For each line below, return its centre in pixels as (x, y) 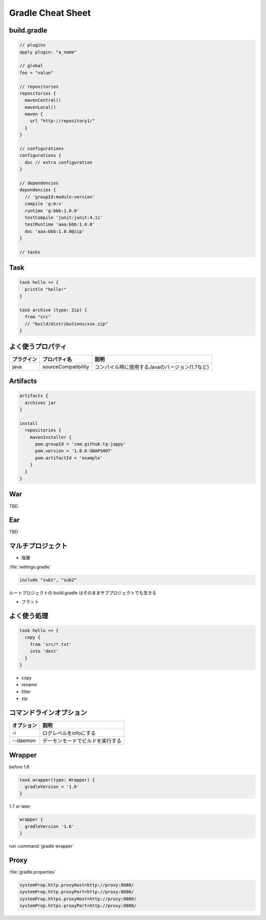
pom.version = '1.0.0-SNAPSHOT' (74, 451)
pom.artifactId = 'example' (69, 458)
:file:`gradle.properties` (33, 872)
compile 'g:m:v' (44, 204)
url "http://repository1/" (63, 121)
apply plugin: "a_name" (48, 52)
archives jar (40, 403)
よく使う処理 (29, 616)
